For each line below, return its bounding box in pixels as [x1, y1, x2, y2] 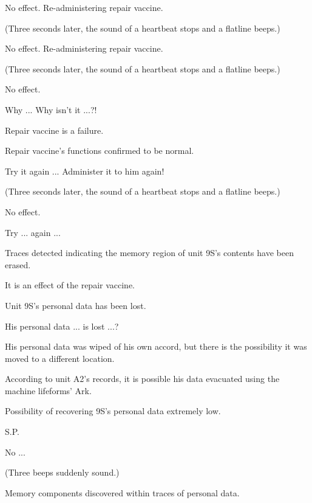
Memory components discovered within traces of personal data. [5, 486, 240, 499]
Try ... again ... [5, 226, 61, 238]
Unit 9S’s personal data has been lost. [5, 299, 146, 311]
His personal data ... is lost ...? [5, 319, 119, 332]
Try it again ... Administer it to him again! [5, 164, 164, 177]
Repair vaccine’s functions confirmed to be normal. [5, 144, 194, 157]
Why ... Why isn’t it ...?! [5, 103, 97, 116]
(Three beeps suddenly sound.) [5, 466, 120, 479]
